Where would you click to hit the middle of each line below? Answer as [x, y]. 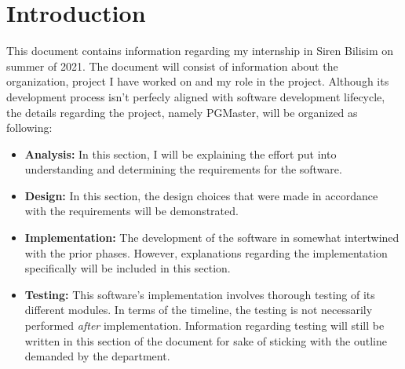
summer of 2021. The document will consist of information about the [172, 66]
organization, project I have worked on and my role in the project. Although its [198, 81]
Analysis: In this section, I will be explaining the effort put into [181, 153]
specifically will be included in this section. [128, 268]
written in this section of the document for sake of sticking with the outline [206, 340]
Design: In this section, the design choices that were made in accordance [201, 195]
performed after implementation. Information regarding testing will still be [204, 325]
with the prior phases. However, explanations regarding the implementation [206, 252]
